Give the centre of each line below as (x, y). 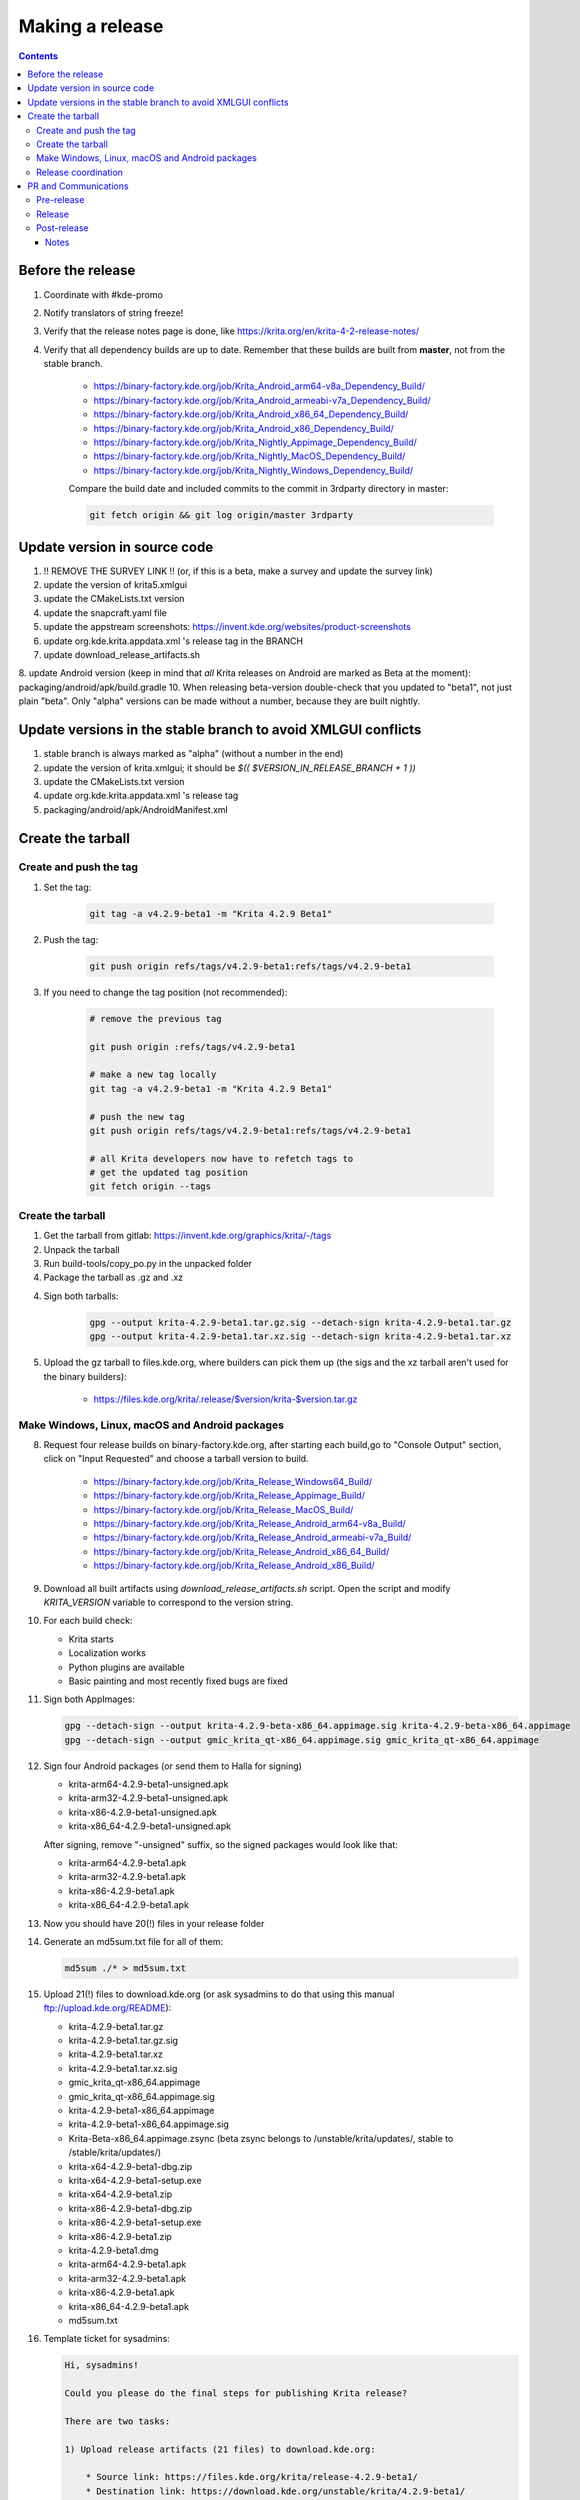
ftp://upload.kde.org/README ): (107, 2008)
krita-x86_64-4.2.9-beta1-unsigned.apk (150, 1826)
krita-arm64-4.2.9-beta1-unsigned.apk (148, 1784)
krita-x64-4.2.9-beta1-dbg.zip (130, 2166)
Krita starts (91, 1639)
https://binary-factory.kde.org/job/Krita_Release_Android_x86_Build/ (234, 1566)
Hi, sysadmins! (101, 2365)
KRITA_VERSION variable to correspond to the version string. (168, 1602)
